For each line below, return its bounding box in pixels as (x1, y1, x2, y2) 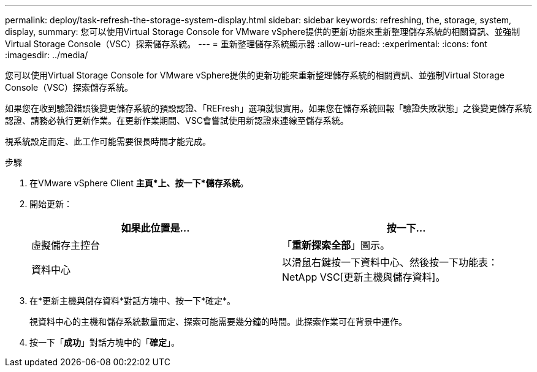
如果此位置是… (121, 222, 190, 234)
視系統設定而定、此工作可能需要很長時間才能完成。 (5, 136, 211, 146)
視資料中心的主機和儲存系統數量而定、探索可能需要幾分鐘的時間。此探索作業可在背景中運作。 (29, 316, 407, 327)
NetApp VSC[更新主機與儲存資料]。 (282, 271, 446, 283)
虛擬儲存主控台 (31, 239, 101, 251)
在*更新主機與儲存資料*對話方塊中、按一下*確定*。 (29, 295, 236, 306)
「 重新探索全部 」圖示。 (282, 239, 390, 251)
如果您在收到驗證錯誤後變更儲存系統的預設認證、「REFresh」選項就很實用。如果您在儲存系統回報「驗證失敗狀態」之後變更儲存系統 (5, 103, 532, 113)
